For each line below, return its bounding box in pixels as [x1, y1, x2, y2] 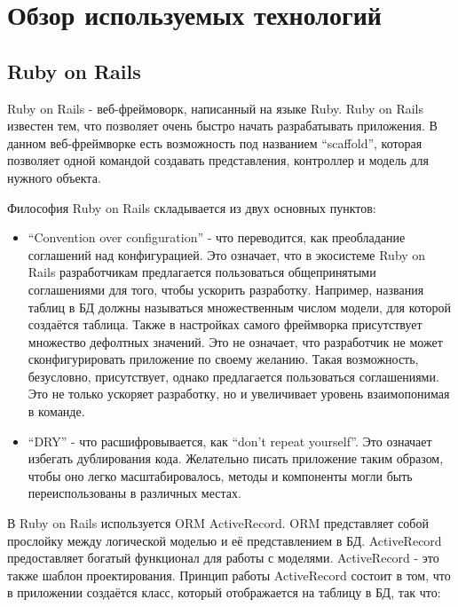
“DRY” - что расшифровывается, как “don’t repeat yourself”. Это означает [28, 431, 432, 450]
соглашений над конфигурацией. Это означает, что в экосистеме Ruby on [28, 245, 426, 264]
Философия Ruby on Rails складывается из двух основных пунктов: [7, 198, 376, 217]
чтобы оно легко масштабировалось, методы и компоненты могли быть [28, 466, 413, 485]
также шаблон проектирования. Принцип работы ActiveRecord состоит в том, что [7, 565, 451, 584]
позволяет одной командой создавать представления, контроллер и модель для [7, 151, 430, 169]
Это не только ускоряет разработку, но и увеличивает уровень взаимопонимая [28, 384, 450, 403]
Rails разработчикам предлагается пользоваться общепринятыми [28, 263, 376, 281]
